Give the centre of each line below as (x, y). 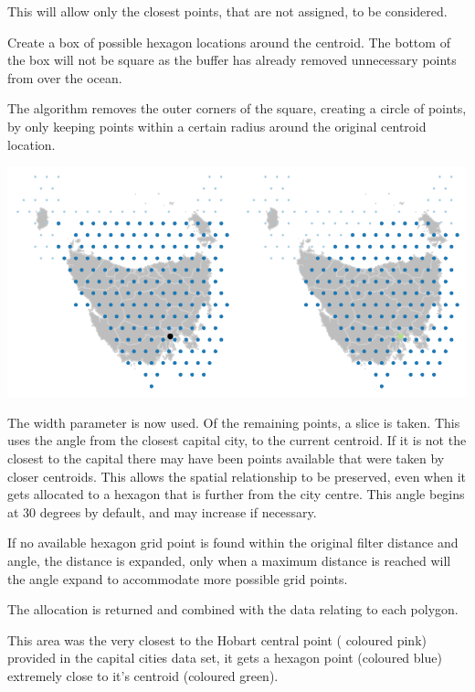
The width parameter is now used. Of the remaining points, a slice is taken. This (234, 422)
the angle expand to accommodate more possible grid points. (178, 578)
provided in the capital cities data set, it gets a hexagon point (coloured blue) (225, 658)
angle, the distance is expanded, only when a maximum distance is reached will (229, 560)
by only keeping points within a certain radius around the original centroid (217, 126)
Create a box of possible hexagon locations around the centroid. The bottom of (229, 42)
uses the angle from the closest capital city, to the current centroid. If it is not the (237, 440)
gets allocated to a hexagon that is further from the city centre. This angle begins (236, 494)
